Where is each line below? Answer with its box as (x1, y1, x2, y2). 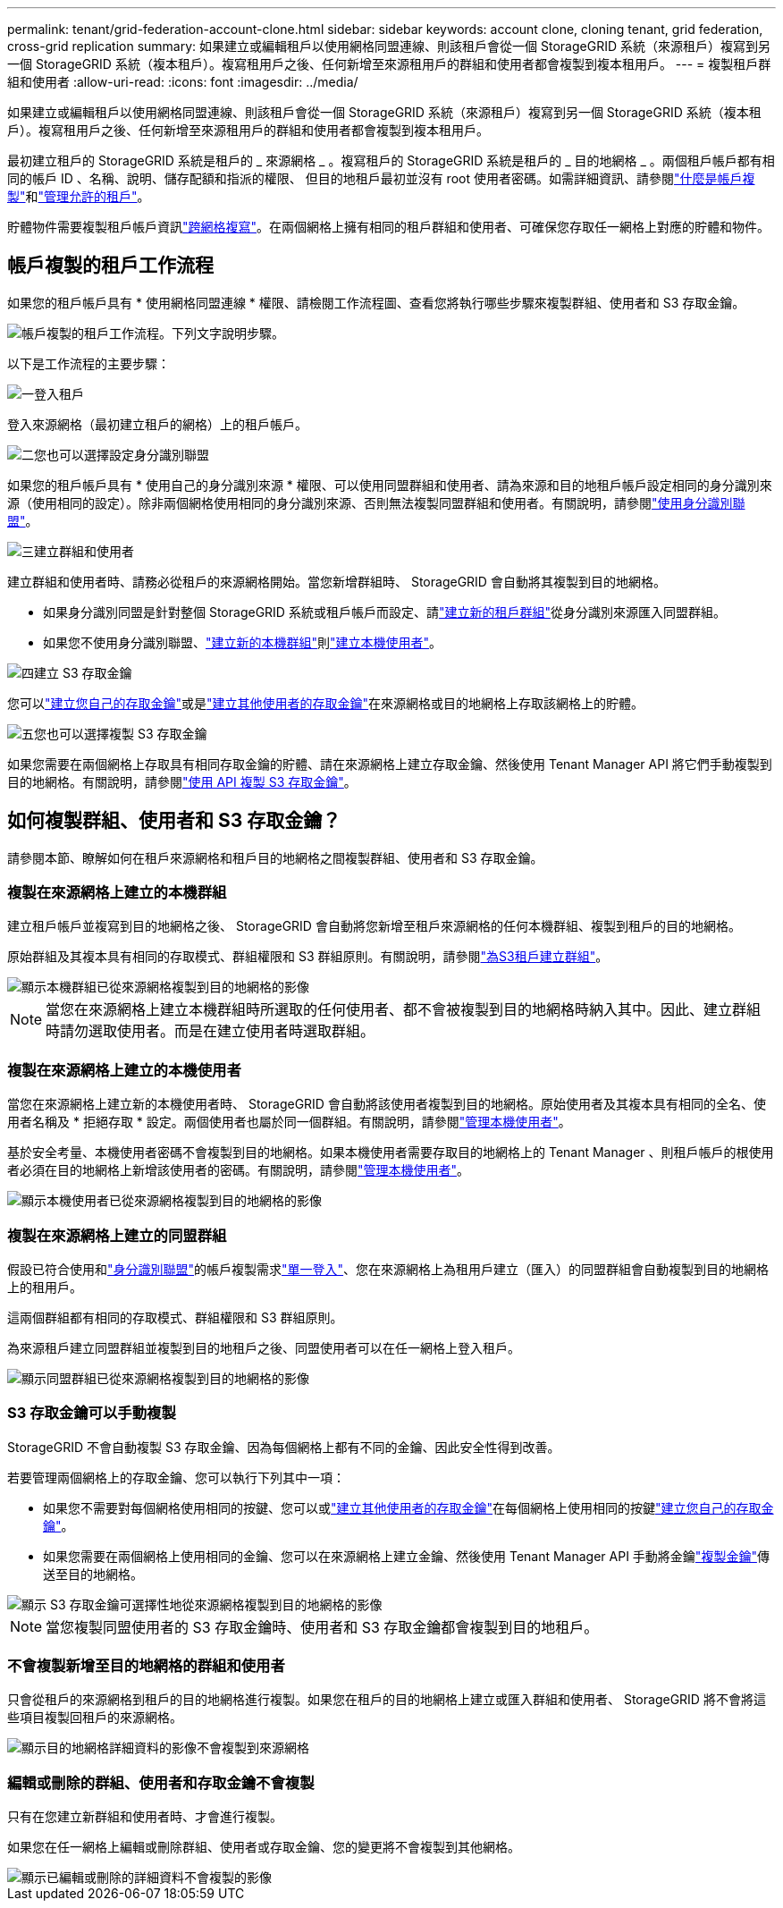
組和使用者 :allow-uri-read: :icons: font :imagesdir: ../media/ (7, 74, 358, 89)
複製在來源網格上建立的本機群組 (7, 883, 227, 902)
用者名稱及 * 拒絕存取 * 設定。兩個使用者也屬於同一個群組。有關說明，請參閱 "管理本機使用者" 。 (7, 1114, 571, 1130)
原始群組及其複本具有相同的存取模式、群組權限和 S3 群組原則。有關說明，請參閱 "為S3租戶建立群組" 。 (7, 949, 609, 965)
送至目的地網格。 (43, 1566, 143, 1582)
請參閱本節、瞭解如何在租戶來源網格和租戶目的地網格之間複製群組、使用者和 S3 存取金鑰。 (7, 849, 543, 865)
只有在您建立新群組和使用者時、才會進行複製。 (7, 1809, 282, 1825)
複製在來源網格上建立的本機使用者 (7, 1060, 241, 1079)
